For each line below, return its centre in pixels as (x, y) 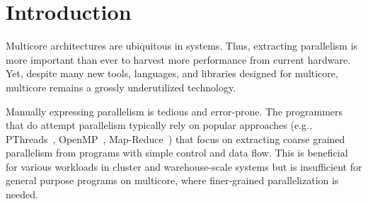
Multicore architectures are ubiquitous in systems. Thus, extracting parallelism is (182, 46)
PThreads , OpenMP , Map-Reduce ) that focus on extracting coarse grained (176, 138)
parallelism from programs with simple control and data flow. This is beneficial (177, 153)
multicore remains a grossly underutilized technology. (121, 87)
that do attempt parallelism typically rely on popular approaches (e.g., (159, 125)
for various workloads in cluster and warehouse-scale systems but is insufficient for (184, 166)
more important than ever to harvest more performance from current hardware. (178, 59)
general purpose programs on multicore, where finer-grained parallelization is (172, 180)
